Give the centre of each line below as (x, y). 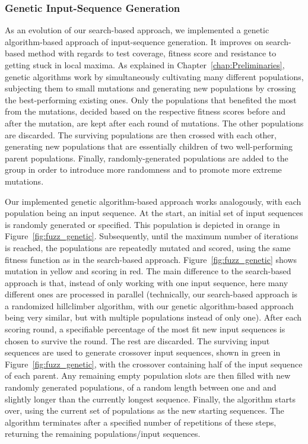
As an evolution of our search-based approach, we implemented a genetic (137, 30)
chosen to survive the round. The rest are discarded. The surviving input (137, 340)
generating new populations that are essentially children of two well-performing (149, 146)
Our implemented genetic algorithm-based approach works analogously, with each (153, 201)
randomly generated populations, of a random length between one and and (141, 387)
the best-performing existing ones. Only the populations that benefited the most (151, 99)
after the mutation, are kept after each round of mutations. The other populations (154, 123)
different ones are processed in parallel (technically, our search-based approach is (151, 294)
